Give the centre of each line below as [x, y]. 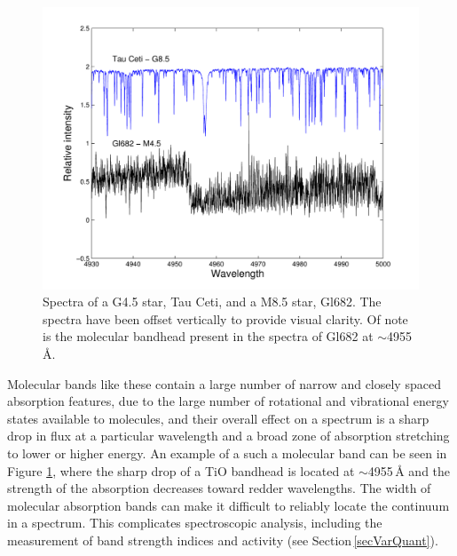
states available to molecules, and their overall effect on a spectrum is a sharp [218, 418]
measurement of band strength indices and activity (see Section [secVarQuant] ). [223, 540]
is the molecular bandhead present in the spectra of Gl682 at [208, 336]
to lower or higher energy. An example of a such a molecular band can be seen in [227, 453]
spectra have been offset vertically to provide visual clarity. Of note [225, 318]
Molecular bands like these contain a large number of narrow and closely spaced [224, 383]
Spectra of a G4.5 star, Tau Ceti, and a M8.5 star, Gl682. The [212, 302]
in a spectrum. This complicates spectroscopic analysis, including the [195, 523]
